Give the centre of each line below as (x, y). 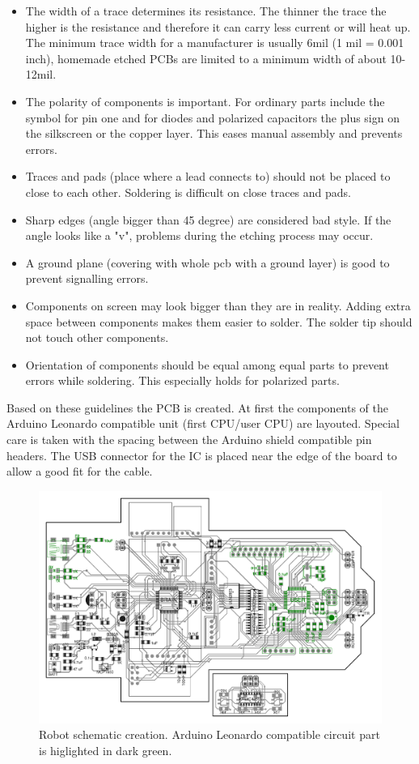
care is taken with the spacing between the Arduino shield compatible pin (189, 440)
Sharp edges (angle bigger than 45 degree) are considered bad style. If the (208, 219)
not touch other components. (97, 337)
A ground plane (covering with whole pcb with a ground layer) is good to (207, 262)
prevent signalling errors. (87, 278)
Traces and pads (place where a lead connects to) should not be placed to (208, 176)
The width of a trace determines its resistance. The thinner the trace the (206, 11)
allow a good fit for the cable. (80, 471)
